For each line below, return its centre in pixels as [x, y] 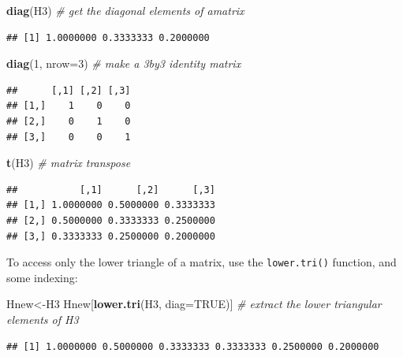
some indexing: [42, 277]
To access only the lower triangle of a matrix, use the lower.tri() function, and [201, 262]
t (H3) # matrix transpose [69, 163]
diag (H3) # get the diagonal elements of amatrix [125, 10]
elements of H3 [43, 319]
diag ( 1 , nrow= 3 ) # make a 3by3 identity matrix [124, 63]
